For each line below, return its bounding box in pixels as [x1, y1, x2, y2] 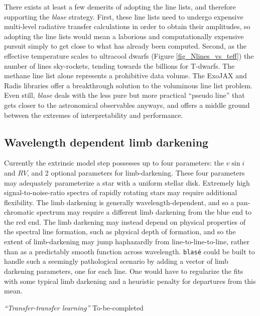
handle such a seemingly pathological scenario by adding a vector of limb [4, 256, 228, 266]
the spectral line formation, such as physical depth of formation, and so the [4, 226, 236, 237]
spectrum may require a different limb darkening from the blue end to [36, 207, 252, 217]
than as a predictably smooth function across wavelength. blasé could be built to [4, 246, 255, 256]
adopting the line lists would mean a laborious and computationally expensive [4, 31, 244, 41]
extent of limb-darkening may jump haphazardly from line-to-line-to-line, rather [4, 236, 250, 247]
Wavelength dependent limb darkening [4, 134, 209, 149]
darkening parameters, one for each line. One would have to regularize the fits [4, 265, 243, 276]
